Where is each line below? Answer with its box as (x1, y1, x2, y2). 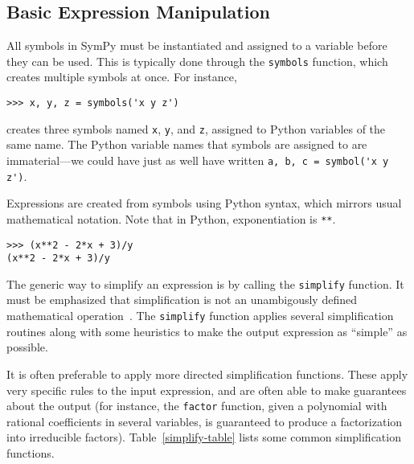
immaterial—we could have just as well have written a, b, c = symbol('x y (6, 151, 389, 168)
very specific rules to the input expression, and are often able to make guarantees (6, 381, 407, 398)
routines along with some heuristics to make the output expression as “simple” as (6, 322, 408, 339)
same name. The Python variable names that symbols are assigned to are (6, 136, 367, 153)
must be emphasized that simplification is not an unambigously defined (6, 291, 357, 308)
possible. (6, 339, 48, 355)
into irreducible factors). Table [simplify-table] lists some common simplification (6, 429, 401, 446)
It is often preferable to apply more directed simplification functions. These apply (6, 365, 408, 382)
